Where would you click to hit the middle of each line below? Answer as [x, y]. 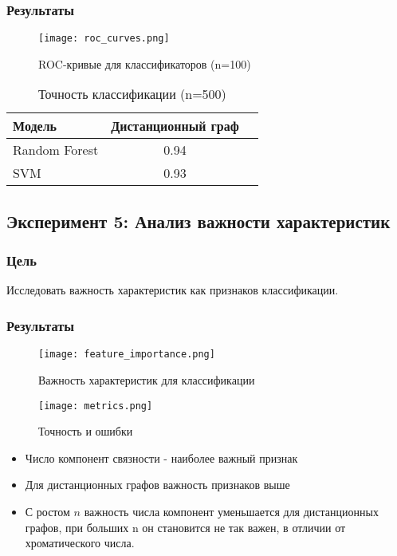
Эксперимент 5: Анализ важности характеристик [198, 221]
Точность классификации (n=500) [132, 94]
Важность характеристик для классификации [147, 379]
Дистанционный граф [175, 126]
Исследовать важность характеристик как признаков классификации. [173, 290]
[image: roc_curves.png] [104, 39]
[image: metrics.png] [96, 406]
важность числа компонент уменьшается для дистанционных [231, 511]
